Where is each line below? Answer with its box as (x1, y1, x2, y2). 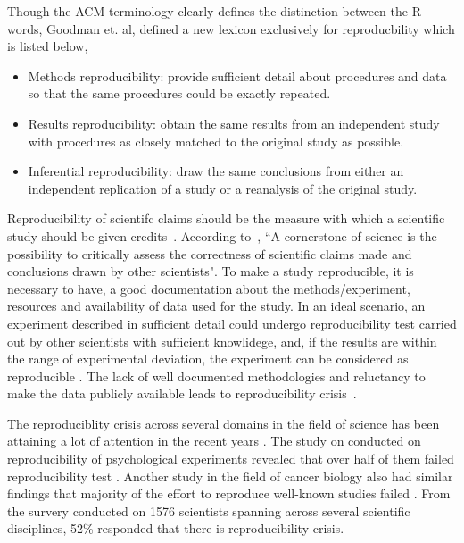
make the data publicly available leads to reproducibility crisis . (7, 384, 357, 403)
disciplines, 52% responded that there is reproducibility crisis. (7, 519, 344, 538)
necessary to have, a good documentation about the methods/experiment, (7, 279, 410, 297)
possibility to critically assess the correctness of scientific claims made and (7, 244, 412, 263)
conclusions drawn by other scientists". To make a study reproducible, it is (7, 262, 414, 280)
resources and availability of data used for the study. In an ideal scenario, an (7, 297, 426, 315)
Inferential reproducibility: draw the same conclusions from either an (28, 162, 404, 180)
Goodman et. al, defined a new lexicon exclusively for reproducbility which (46, 19, 455, 38)
